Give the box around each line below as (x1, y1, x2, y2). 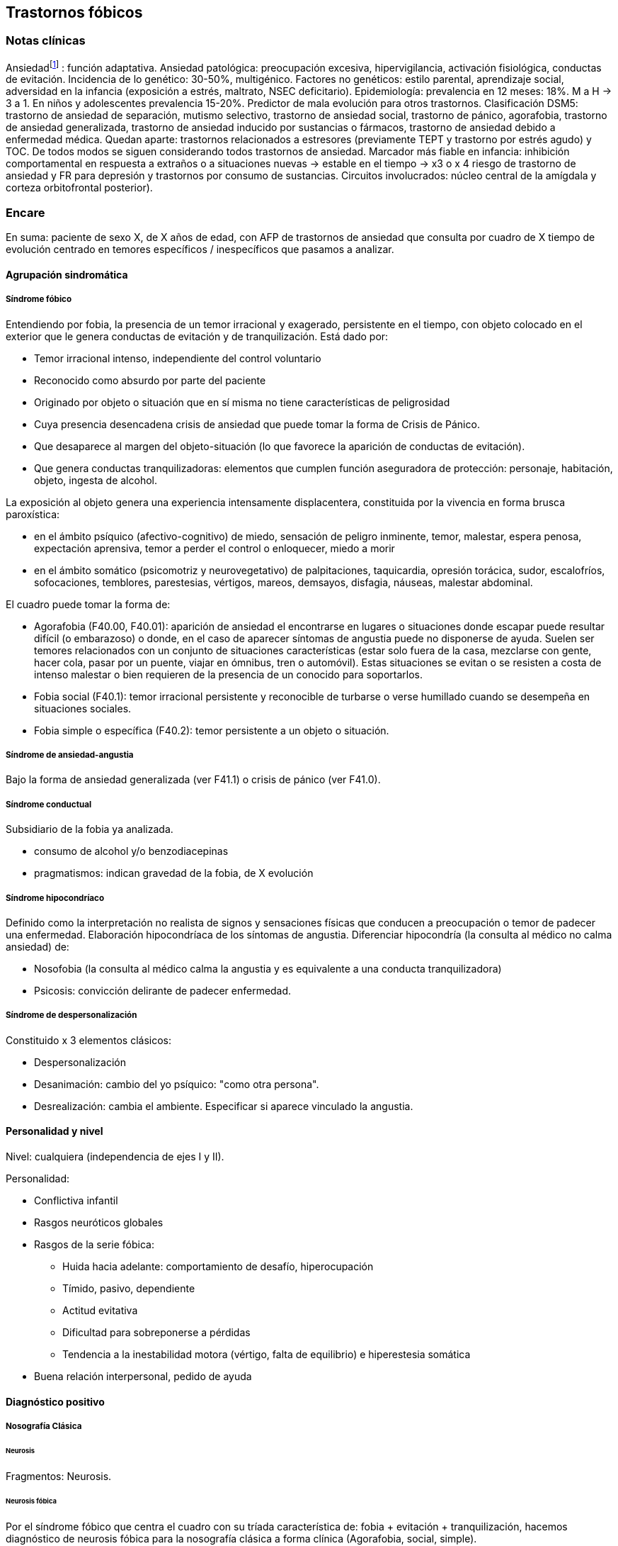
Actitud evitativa (62, 1304, 138, 1316)
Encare (6, 205, 45, 220)
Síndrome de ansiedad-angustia (6, 749, 134, 760)
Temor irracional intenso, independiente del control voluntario (34, 352, 321, 364)
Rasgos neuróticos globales (34, 1216, 164, 1228)
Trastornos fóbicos (6, 4, 143, 21)
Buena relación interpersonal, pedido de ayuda (34, 1369, 252, 1382)
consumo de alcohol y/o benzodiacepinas (34, 845, 229, 858)
